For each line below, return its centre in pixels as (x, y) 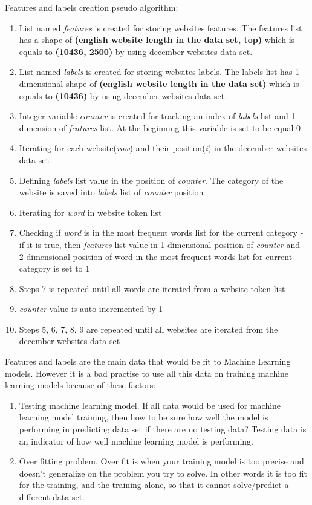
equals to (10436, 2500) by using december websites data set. (136, 51)
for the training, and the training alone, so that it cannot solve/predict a (154, 485)
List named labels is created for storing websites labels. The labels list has (156, 72)
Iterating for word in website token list (90, 212)
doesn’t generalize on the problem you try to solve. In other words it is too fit (163, 473)
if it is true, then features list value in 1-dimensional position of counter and (159, 244)
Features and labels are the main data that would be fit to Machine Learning (148, 361)
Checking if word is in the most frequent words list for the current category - (161, 233)
